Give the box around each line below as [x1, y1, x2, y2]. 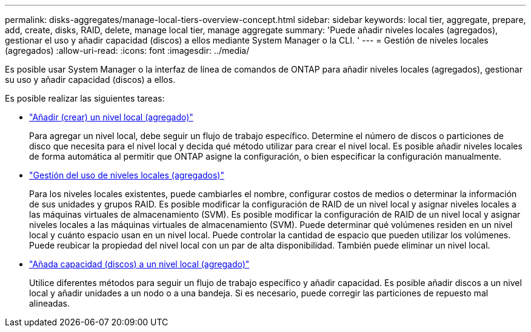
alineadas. [29, 298, 70, 308]
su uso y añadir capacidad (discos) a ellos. [5, 74, 176, 85]
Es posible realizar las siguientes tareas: [5, 93, 165, 103]
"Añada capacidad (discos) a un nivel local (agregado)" [29, 259, 250, 269]
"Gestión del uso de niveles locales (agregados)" [29, 170, 224, 180]
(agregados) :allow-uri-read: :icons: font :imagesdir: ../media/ [5, 45, 250, 56]
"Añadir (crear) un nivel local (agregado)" [29, 112, 193, 122]
